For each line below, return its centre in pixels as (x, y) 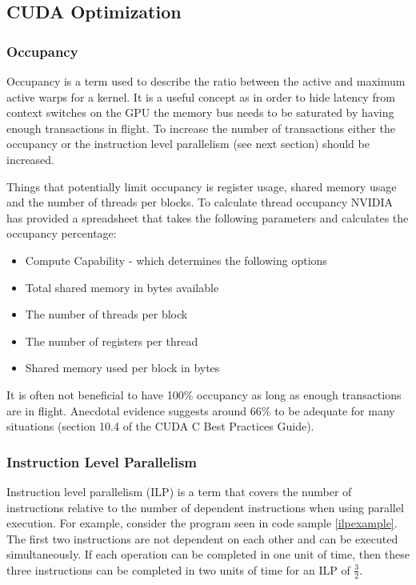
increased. (31, 159)
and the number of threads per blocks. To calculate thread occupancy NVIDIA (200, 202)
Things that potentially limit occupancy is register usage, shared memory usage (202, 186)
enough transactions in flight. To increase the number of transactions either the (201, 128)
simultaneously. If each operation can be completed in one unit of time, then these (208, 554)
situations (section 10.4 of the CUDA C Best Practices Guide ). (160, 426)
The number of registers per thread (112, 341)
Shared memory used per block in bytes (122, 368)
